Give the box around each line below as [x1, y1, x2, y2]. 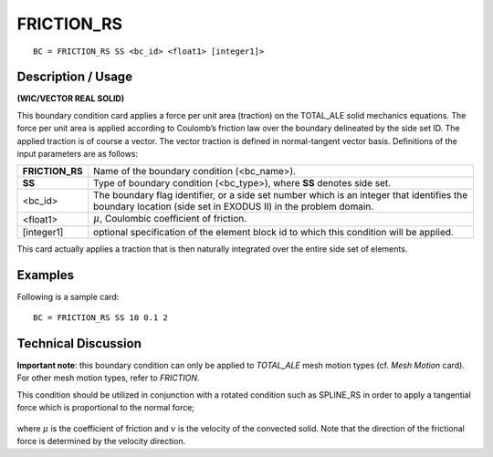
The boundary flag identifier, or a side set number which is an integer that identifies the [92, 189, 468, 202]
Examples [16, 267, 75, 283]
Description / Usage [16, 69, 132, 85]
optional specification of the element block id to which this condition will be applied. [92, 225, 454, 238]
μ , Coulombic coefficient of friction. [92, 213, 247, 225]
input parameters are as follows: [16, 149, 139, 160]
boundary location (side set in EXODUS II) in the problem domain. [92, 201, 374, 213]
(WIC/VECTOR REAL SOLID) [16, 93, 125, 104]
